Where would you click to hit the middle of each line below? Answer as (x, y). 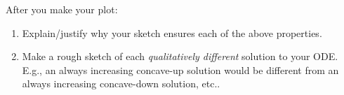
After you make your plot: (62, 9)
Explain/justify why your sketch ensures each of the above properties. (172, 32)
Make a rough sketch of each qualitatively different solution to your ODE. (180, 56)
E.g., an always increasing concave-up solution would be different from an (180, 70)
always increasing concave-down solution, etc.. (121, 83)
